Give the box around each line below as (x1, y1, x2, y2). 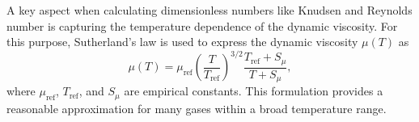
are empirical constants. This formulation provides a (124, 82, 383, 99)
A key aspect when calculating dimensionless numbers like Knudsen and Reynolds (6, 2, 413, 18)
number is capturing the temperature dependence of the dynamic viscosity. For (6, 17, 398, 34)
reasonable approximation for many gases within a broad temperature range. (6, 99, 387, 116)
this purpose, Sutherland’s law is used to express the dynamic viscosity (6, 33, 358, 50)
